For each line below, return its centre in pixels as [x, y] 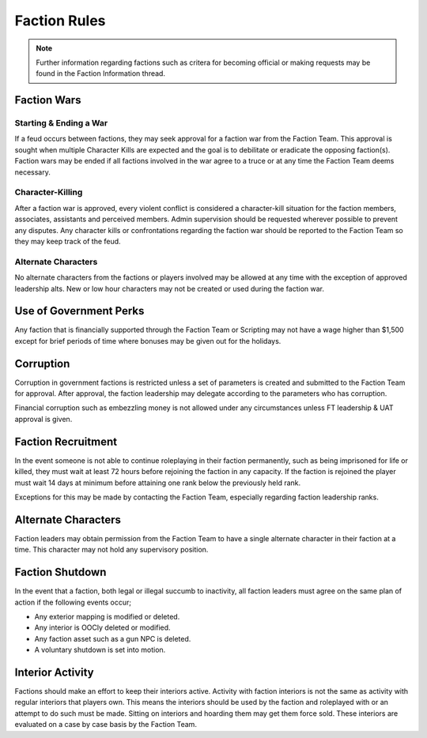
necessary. [33, 172]
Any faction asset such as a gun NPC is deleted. [113, 638]
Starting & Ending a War [61, 123]
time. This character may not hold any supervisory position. [111, 550]
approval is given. [43, 419]
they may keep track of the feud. [68, 241]
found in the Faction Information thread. [101, 73]
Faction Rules [60, 21]
